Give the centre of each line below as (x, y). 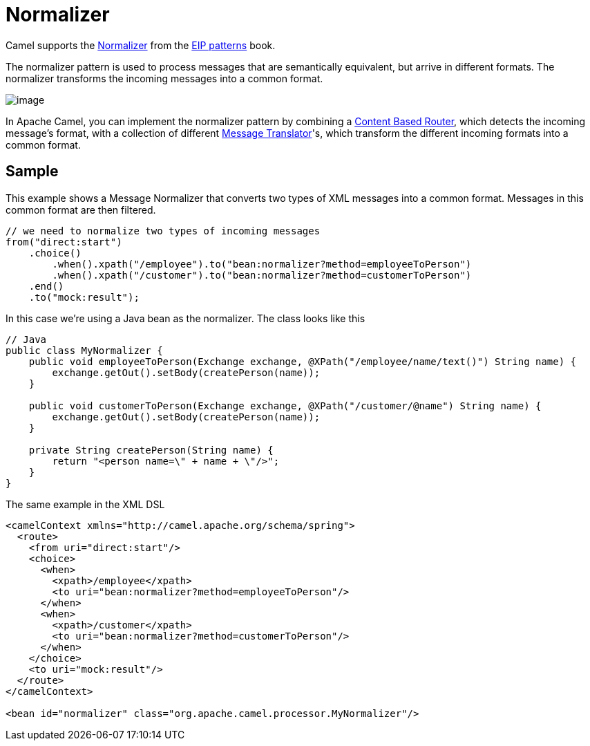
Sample (32, 171)
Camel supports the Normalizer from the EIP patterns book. (141, 45)
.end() (46, 286)
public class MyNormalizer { (84, 350)
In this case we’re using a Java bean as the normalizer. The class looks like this (185, 318)
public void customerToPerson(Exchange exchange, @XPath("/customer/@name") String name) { (285, 405)
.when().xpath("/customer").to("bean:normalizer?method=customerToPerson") (262, 275)
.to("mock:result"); (84, 297)
